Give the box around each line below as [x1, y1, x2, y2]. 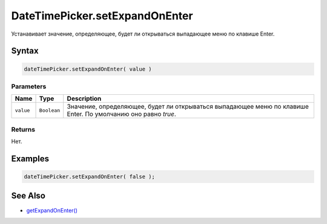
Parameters [11, 82, 47, 91]
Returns [11, 125, 36, 133]
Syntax [11, 46, 39, 56]
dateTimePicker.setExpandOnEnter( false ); [24, 173, 156, 181]
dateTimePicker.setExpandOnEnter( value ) [24, 65, 152, 72]
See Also [11, 191, 45, 201]
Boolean [39, 107, 61, 114]
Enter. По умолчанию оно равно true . [67, 110, 177, 118]
